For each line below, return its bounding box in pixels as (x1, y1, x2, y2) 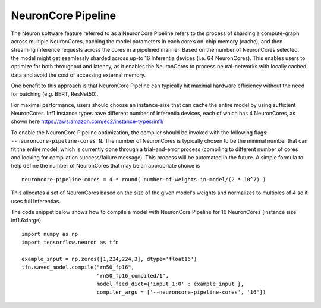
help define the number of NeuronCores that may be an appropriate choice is (11, 162, 200, 169)
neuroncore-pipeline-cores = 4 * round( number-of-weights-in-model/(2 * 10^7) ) (21, 176, 266, 183)
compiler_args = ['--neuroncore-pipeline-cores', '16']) (96, 289, 266, 296)
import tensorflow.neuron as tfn (21, 239, 119, 246)
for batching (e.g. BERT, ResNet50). (11, 90, 99, 98)
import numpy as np (21, 231, 78, 237)
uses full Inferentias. (11, 197, 61, 205)
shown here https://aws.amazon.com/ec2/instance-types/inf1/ (11, 118, 164, 125)
